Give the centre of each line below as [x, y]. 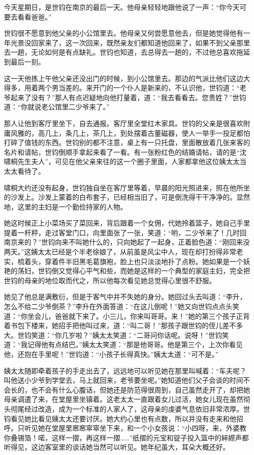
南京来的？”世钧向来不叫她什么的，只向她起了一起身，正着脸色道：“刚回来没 [127, 242]
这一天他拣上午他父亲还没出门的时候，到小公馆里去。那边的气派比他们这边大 [127, 78]
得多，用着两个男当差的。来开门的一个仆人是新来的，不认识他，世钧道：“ [122, 88]
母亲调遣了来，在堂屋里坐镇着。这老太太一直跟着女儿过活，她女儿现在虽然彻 [127, 399]
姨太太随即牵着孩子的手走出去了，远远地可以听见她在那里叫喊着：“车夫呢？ [125, 370]
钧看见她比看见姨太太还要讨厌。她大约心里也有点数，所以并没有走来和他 [120, 418]
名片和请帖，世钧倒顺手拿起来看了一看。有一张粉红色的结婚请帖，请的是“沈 [125, 152]
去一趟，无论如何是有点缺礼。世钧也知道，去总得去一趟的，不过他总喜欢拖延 [127, 52]
